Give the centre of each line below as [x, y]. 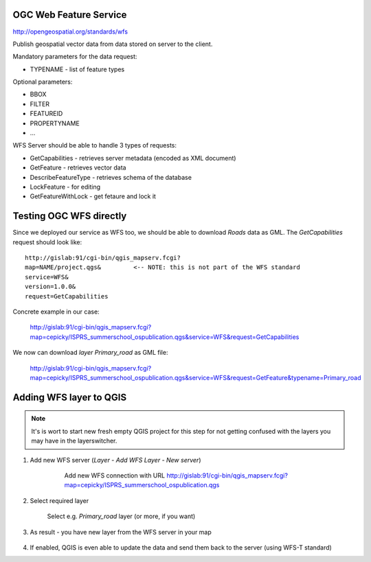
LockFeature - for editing [65, 187]
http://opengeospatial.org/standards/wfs [70, 32]
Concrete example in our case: [56, 312]
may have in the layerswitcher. [74, 441]
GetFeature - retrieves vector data [78, 167]
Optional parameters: [43, 82]
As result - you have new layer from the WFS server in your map [121, 532]
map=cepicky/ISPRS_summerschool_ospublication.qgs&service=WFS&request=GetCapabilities [165, 337]
